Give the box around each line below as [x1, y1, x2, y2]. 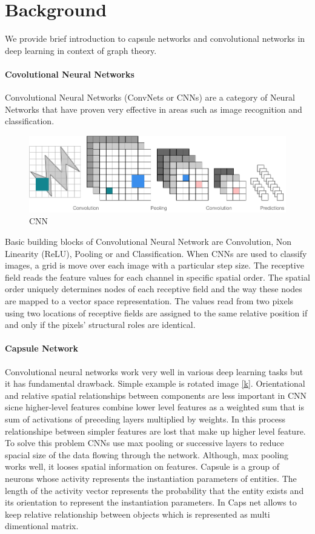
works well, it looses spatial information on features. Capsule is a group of [5, 460, 279, 473]
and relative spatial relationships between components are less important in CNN [5, 389, 307, 401]
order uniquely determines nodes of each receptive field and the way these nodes [5, 282, 302, 295]
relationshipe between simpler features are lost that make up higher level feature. [5, 424, 306, 437]
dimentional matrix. [5, 519, 79, 532]
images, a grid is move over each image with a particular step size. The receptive [5, 259, 304, 272]
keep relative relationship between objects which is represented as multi [5, 507, 270, 520]
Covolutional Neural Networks [5, 67, 134, 80]
